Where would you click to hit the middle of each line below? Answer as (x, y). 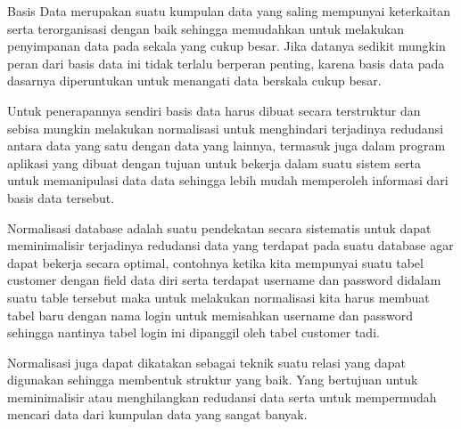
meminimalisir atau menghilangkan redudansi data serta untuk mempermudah (222, 397)
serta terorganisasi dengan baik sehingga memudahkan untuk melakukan (206, 28)
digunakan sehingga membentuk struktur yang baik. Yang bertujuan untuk (213, 380)
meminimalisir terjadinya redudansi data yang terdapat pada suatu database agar (230, 245)
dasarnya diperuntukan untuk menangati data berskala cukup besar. (194, 81)
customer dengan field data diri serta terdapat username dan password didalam (224, 280)
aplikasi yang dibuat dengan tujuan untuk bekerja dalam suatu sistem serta (214, 162)
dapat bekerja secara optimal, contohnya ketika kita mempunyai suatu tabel (215, 262)
